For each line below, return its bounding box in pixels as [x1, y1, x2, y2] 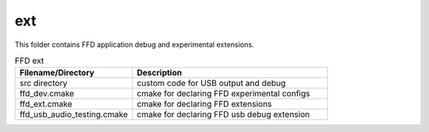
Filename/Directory [19, 68, 95, 79]
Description [136, 68, 183, 79]
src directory [19, 78, 68, 89]
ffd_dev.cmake [19, 88, 75, 99]
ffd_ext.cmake [19, 99, 73, 110]
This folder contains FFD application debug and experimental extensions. [14, 40, 254, 49]
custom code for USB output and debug [136, 78, 286, 89]
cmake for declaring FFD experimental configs [136, 88, 311, 99]
